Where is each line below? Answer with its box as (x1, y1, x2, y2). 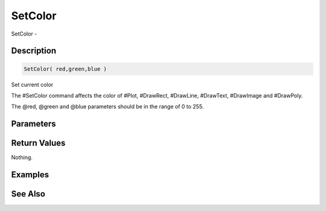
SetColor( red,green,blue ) (24, 65, 107, 72)
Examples (11, 169, 50, 180)
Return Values (11, 138, 66, 148)
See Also (11, 189, 45, 199)
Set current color (11, 81, 54, 88)
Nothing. (11, 154, 33, 161)
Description (11, 46, 57, 56)
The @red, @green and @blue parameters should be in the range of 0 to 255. (11, 103, 204, 110)
